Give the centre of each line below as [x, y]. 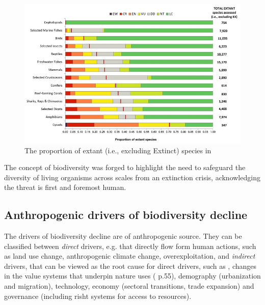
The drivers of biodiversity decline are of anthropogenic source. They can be [123, 236]
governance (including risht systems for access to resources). [98, 296]
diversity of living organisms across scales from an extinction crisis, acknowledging [132, 177]
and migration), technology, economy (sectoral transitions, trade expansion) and [129, 286]
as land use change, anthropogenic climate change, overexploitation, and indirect [130, 256]
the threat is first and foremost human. [65, 187]
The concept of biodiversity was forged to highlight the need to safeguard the [125, 167]
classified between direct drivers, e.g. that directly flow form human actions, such [130, 246]
